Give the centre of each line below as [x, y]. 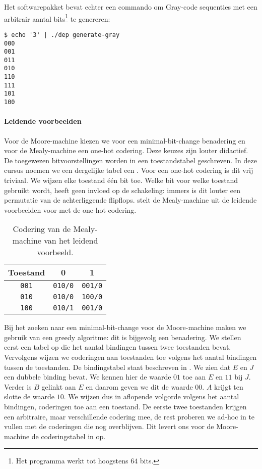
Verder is [18, 386]
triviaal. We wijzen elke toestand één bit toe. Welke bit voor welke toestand [121, 180]
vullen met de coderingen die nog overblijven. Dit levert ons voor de [109, 426]
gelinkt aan [59, 386]
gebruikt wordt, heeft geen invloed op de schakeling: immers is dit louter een [122, 190]
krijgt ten [229, 386]
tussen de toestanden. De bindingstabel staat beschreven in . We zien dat [117, 367]
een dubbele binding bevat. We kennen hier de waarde [88, 377]
